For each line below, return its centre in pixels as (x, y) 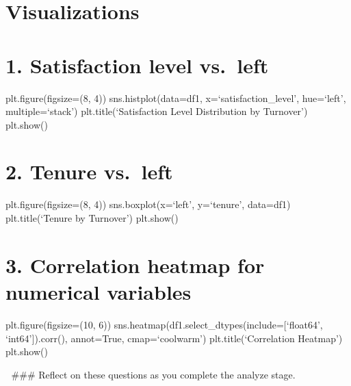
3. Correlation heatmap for (135, 265)
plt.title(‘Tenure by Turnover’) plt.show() (92, 218)
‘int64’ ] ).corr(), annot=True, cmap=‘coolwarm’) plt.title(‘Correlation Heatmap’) (174, 338)
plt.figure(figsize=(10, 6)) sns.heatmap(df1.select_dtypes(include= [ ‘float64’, (164, 324)
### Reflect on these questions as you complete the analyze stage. (153, 374)
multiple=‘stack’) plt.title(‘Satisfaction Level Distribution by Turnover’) (157, 111)
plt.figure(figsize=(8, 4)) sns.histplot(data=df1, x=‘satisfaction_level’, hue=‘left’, (176, 98)
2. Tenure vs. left (89, 171)
